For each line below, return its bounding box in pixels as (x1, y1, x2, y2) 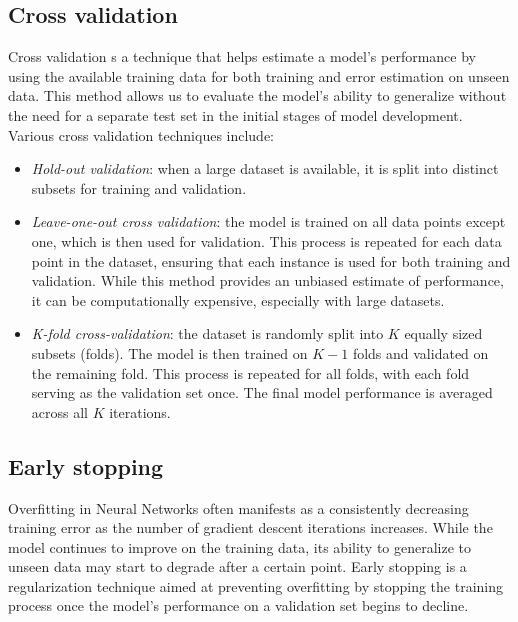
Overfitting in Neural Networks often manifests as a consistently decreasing (8, 497, 469, 518)
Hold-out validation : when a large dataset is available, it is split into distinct (31, 158, 499, 179)
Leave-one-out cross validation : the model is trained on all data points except (31, 211, 506, 232)
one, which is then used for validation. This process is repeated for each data (31, 230, 502, 251)
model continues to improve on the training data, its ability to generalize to (8, 536, 472, 557)
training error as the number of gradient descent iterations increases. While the (8, 517, 493, 538)
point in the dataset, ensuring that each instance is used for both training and (31, 250, 511, 271)
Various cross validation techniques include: (8, 124, 275, 145)
